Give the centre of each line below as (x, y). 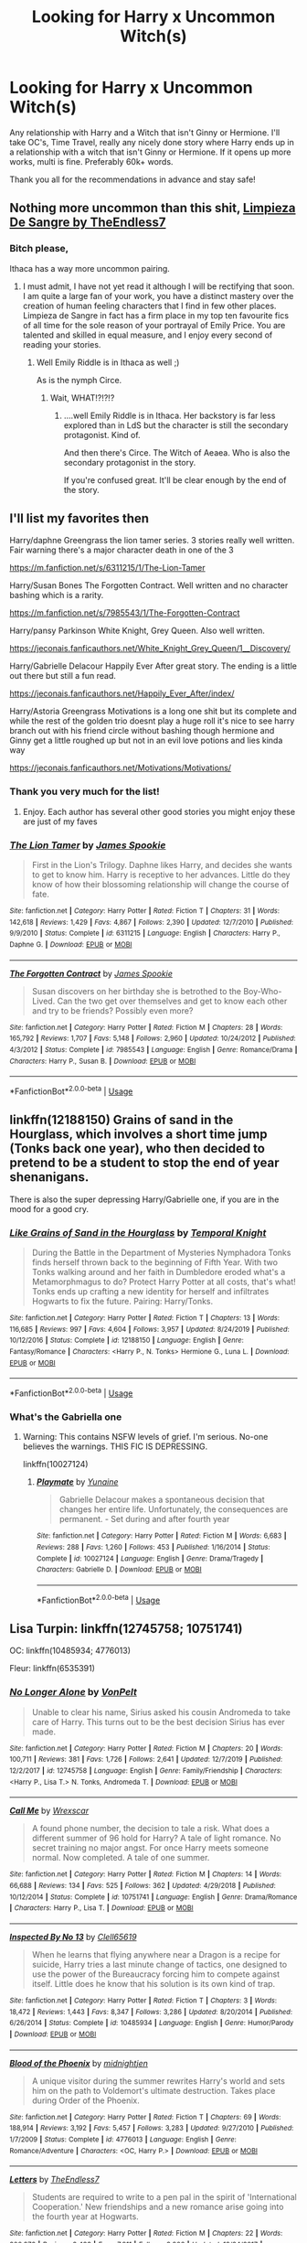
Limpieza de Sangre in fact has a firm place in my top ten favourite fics (156, 315)
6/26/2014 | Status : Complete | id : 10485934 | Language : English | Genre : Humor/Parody (152, 2023)
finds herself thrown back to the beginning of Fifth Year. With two (155, 1262)
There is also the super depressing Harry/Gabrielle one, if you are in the (144, 1199)
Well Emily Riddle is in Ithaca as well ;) (108, 362)
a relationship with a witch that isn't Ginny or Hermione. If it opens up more (150, 152)
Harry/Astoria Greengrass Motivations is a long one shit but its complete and (153, 712)
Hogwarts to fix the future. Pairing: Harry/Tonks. (122, 1302)
